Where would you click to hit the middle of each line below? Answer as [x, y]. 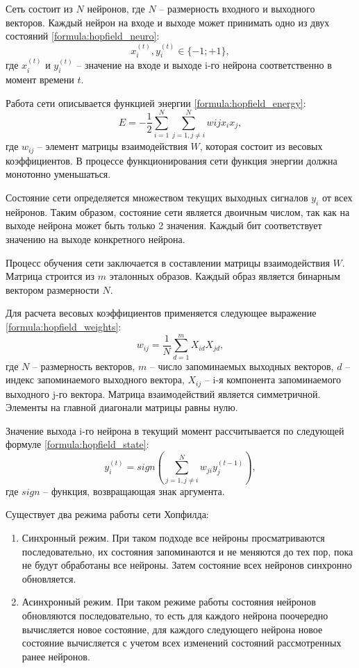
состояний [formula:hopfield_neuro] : [83, 36]
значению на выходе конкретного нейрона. [95, 239]
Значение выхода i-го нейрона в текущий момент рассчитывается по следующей [175, 430]
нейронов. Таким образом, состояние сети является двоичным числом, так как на [178, 211]
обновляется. [49, 578]
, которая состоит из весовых [261, 146]
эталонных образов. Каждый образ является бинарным [225, 276]
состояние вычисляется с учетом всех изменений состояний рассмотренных [182, 643]
